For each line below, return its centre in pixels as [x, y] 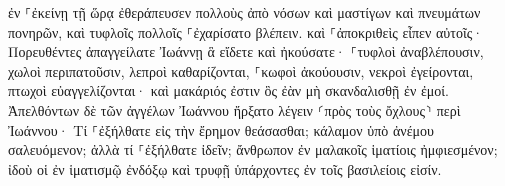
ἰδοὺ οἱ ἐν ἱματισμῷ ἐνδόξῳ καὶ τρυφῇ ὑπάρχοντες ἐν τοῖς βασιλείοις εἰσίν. [225, 168]
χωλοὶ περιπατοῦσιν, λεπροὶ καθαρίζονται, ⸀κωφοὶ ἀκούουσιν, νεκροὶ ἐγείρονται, [241, 70]
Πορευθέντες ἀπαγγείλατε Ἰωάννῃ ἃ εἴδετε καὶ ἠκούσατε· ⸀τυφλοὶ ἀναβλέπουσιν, [246, 51]
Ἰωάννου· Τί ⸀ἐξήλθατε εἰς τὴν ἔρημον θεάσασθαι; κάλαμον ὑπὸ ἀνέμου [221, 129]
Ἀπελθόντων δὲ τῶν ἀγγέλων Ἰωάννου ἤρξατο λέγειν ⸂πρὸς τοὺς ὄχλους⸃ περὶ [234, 109]
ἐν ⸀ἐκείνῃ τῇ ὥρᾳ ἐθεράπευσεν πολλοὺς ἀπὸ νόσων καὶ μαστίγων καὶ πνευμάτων [244, 12]
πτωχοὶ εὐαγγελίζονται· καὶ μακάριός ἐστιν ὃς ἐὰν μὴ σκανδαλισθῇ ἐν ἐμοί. [228, 90]
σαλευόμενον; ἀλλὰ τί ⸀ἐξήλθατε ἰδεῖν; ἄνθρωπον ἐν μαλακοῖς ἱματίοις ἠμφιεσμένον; [253, 149]
